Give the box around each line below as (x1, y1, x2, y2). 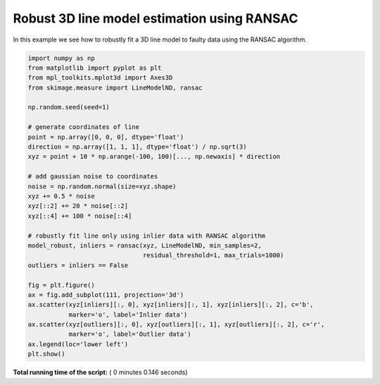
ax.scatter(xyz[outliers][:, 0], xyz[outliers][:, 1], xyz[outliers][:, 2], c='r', (27, 321, 325, 329)
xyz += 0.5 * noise (27, 192, 95, 200)
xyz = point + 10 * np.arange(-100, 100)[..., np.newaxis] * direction (27, 152, 281, 161)
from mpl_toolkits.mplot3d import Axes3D (27, 74, 173, 82)
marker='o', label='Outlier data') (68, 330, 191, 338)
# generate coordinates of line (27, 123, 140, 131)
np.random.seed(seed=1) (27, 103, 110, 111)
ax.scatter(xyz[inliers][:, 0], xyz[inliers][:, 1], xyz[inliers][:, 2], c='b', (27, 300, 314, 309)
